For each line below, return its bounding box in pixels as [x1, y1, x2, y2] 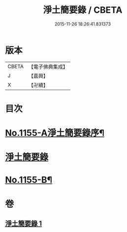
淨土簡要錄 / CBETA [43, 4, 123, 16]
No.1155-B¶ [5, 175, 53, 185]
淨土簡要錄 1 [5, 219, 42, 228]
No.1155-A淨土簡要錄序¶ [5, 128, 105, 139]
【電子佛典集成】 [28, 63, 68, 70]
